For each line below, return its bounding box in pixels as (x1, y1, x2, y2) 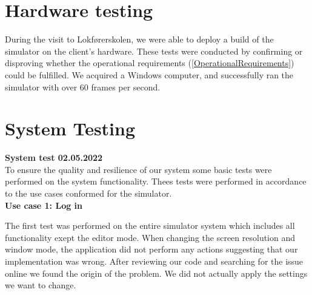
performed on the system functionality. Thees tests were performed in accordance (5, 175, 307, 188)
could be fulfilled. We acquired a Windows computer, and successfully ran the (5, 68, 294, 81)
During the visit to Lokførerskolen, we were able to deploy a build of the (5, 33, 274, 46)
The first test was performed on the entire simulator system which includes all (5, 219, 295, 232)
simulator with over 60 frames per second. (5, 80, 161, 93)
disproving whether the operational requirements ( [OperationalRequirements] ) (5, 56, 294, 69)
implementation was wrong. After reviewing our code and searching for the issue (5, 254, 304, 267)
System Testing (5, 116, 136, 141)
